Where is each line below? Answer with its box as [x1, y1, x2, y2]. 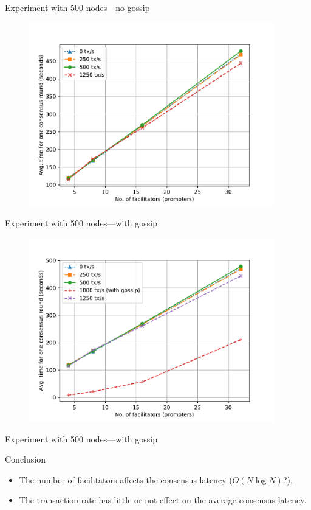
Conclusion [5, 453, 46, 466]
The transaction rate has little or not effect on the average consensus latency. [19, 494, 307, 506]
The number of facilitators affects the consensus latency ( [19, 473, 233, 486]
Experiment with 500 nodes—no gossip [5, 1, 150, 13]
